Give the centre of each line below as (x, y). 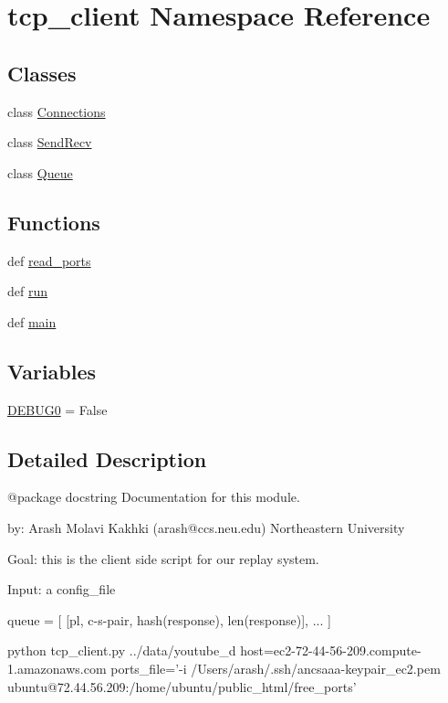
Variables (52, 371)
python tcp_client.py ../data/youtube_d (122, 650)
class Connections (57, 111)
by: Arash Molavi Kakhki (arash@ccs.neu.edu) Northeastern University (206, 527)
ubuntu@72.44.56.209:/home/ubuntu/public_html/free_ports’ (182, 686)
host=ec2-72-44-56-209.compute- (331, 650)
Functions (54, 222)
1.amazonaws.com (57, 668)
